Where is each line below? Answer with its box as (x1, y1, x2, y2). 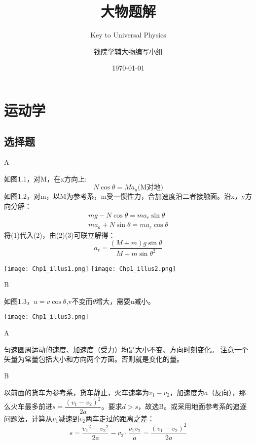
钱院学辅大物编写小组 (94, 46, 163, 56)
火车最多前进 (10, 401, 52, 411)
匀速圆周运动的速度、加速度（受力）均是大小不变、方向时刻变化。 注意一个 (4, 344, 248, 354)
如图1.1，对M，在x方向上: (4, 173, 87, 184)
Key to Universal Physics (90, 30, 166, 40)
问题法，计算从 (4, 413, 52, 423)
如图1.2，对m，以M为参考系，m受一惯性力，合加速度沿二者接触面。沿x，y (4, 191, 245, 201)
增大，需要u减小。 (96, 296, 155, 306)
